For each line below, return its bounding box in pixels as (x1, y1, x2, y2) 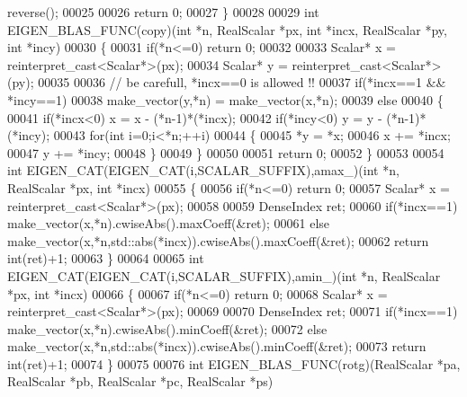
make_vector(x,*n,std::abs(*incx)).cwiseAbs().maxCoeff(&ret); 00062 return (7, 231, 429, 250)
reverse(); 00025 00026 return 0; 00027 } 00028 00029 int (7, 3, 319, 21)
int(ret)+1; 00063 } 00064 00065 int (7, 249, 204, 268)
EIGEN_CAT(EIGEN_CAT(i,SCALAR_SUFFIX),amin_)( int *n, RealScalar (7, 266, 441, 285)
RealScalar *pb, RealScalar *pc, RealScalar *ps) (7, 372, 274, 391)
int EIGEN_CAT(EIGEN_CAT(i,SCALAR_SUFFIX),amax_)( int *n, (7, 161, 400, 180)
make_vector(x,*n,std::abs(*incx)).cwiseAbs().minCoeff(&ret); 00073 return (7, 337, 427, 356)
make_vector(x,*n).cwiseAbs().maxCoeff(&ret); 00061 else (7, 214, 330, 233)
